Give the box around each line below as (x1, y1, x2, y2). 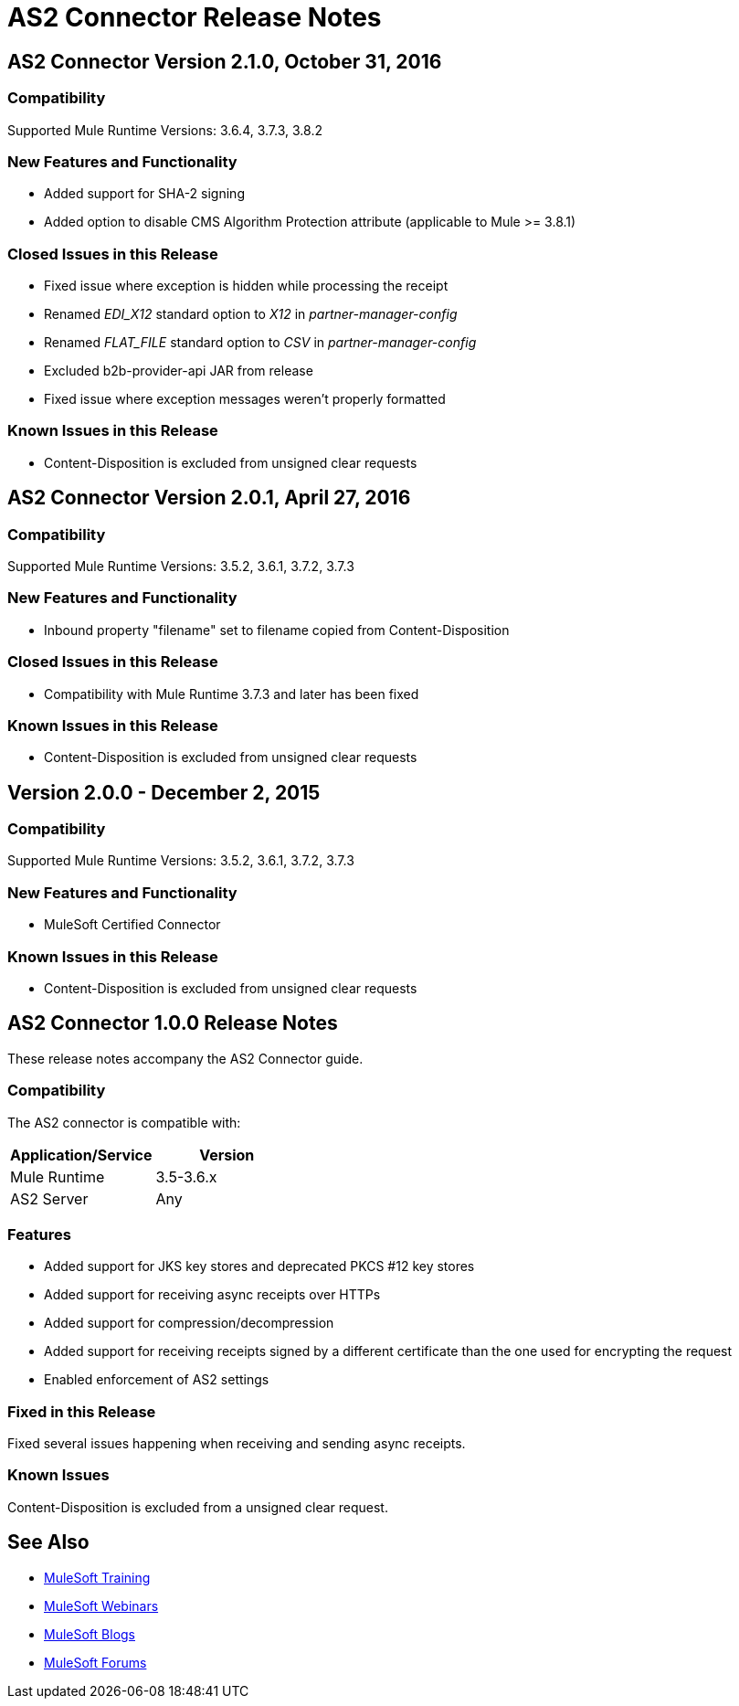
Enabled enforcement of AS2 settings (44, 1372, 269, 1388)
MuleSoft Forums (44, 1654, 147, 1670)
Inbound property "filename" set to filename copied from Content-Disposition (44, 621, 510, 638)
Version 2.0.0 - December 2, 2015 (7, 780, 321, 804)
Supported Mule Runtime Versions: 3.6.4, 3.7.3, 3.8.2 (7, 122, 322, 138)
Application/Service (10, 1145, 153, 1164)
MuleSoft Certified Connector (44, 917, 221, 933)
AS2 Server (10, 1189, 89, 1208)
